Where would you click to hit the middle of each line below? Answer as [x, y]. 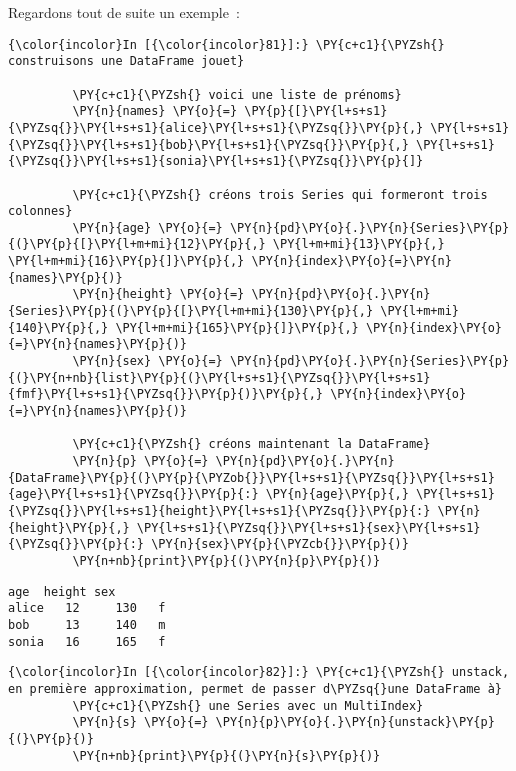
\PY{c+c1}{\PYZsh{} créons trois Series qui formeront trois [280, 194]
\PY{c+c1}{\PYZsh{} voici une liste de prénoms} [237, 94]
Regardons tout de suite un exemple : [124, 12]
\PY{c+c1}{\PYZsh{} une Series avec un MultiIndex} [248, 705]
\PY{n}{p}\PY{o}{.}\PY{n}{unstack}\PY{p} [355, 722]
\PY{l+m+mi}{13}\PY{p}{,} [358, 244]
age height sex [62, 591]
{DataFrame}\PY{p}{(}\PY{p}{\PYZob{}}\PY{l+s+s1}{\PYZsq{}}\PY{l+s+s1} [251, 477]
